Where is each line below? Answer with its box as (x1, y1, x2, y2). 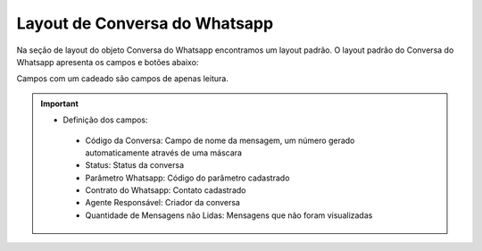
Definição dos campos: (62, 114, 148, 125)
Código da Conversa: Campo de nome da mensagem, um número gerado (85, 135, 355, 146)
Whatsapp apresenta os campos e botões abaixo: (16, 56, 199, 67)
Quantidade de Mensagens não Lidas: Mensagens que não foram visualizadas (85, 210, 373, 221)
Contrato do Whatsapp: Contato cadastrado (85, 185, 246, 196)
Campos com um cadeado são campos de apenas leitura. (16, 73, 229, 84)
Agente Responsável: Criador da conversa (85, 197, 241, 208)
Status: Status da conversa (85, 160, 185, 171)
